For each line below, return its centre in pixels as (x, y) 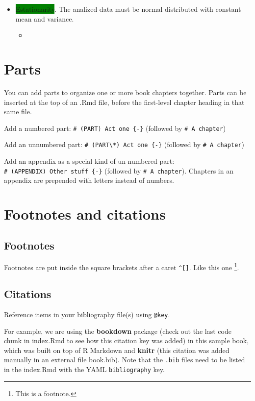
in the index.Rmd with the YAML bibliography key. (84, 369)
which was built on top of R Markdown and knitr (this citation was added (117, 350)
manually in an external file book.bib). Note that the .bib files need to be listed (125, 360)
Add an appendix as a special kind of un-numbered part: (89, 161)
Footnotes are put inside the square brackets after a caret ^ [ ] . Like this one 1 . (122, 267)
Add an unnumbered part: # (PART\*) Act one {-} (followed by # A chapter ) (124, 144)
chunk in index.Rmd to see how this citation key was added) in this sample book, (127, 340)
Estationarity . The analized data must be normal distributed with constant (128, 9)
